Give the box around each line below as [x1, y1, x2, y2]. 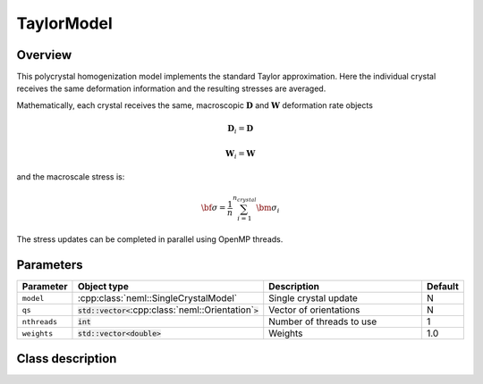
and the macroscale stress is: [16, 171, 125, 182]
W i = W [225, 148, 256, 161]
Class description [16, 351, 117, 366]
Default [426, 280, 460, 293]
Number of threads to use [268, 315, 377, 328]
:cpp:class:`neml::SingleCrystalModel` [77, 292, 238, 305]
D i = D [227, 123, 254, 136]
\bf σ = [201, 203, 226, 213]
